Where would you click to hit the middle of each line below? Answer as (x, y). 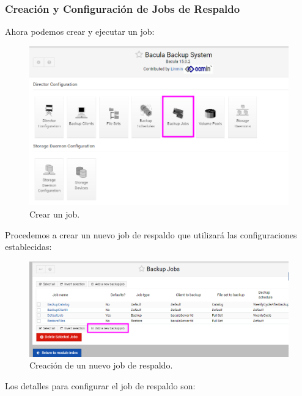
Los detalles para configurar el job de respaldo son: (100, 385)
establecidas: (28, 247)
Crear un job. (55, 214)
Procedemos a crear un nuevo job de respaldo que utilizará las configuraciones (151, 234)
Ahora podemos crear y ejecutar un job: (80, 31)
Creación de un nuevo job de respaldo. (101, 365)
